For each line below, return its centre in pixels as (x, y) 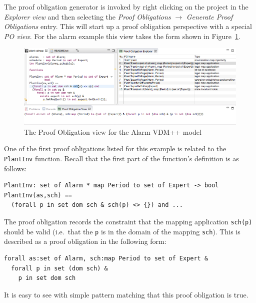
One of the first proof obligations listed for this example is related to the (115, 148)
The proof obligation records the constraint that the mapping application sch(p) (128, 222)
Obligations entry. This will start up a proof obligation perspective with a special (128, 26)
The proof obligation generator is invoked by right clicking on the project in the (126, 7)
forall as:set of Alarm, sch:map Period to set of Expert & (106, 258)
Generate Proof (209, 16)
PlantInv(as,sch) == (38, 195)
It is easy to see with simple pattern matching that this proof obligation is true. (126, 294)
